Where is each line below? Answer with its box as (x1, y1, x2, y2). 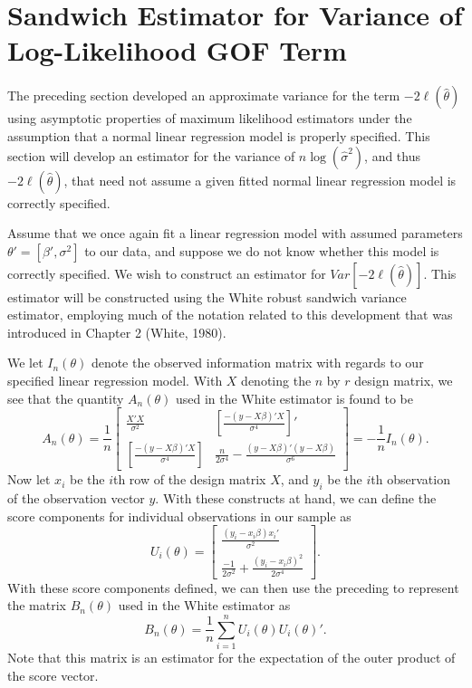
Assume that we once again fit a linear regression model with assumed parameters (7, 224, 463, 243)
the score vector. (7, 665, 99, 684)
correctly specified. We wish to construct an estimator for (7, 263, 326, 282)
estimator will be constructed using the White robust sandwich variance (7, 287, 407, 306)
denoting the (241, 371, 312, 390)
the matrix (7, 596, 66, 615)
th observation (371, 470, 450, 489)
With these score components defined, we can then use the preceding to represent (7, 578, 459, 597)
